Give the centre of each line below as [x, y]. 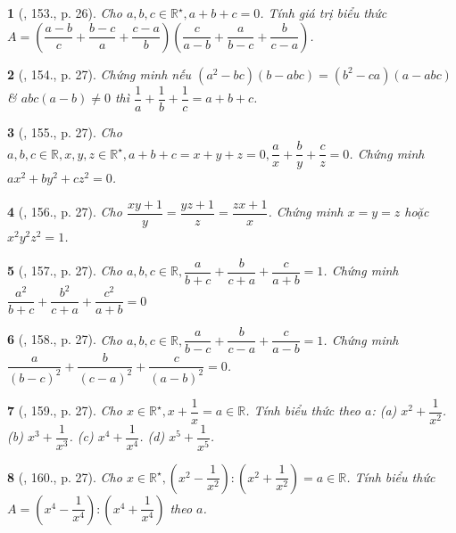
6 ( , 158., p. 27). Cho [65, 339]
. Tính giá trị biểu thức [323, 12]
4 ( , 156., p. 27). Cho [65, 212]
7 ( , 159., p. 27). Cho [65, 410]
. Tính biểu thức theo [303, 410]
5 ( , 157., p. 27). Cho [65, 271]
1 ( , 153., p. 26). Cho [65, 12]
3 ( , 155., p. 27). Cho [65, 131]
